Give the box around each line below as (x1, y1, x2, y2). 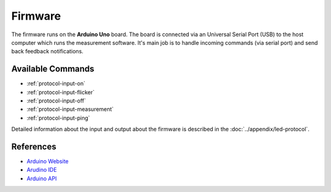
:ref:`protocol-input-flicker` (26, 88, 95, 96)
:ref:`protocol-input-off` (26, 97, 86, 104)
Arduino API (26, 175, 57, 182)
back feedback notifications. (11, 48, 84, 55)
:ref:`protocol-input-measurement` (26, 106, 114, 113)
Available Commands (11, 64, 94, 74)
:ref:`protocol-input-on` (26, 80, 86, 87)
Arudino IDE (26, 166, 58, 174)
